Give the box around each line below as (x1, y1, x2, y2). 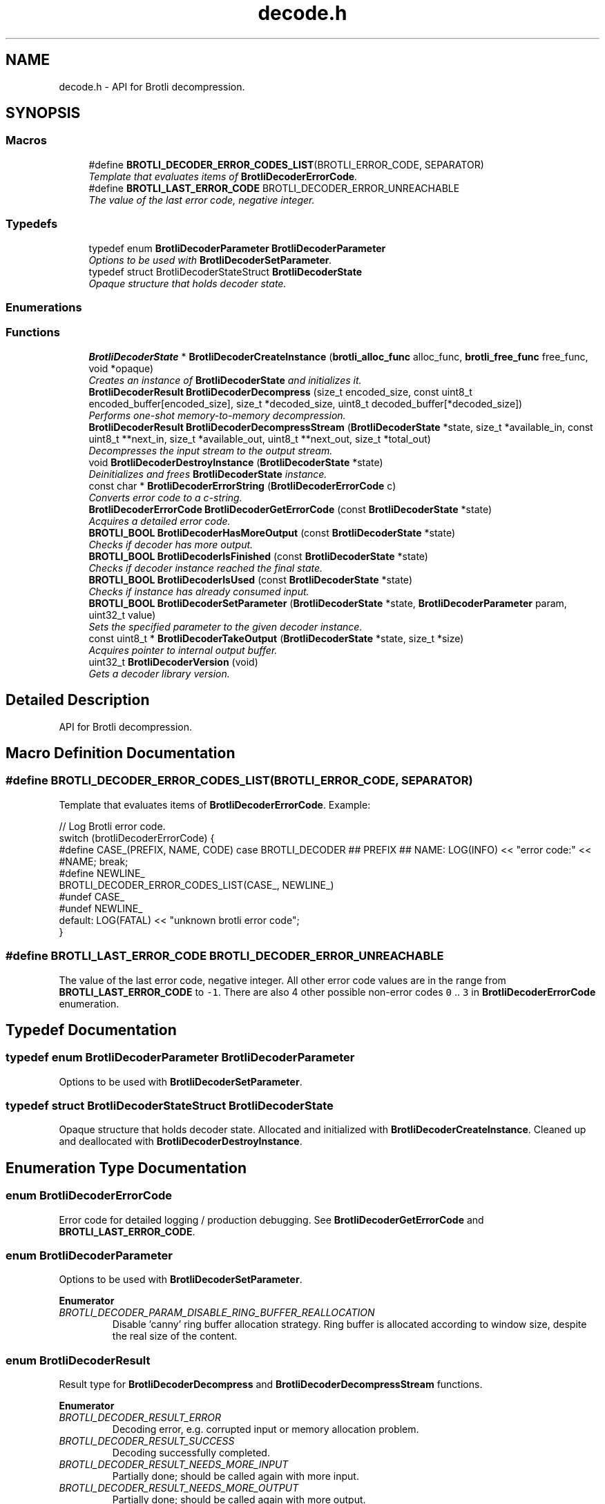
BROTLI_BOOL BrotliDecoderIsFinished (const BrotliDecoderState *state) (88, 550, 428, 562)
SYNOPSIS (6, 104, 81, 122)
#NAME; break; (59, 855, 128, 867)
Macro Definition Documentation (6, 744, 236, 762)
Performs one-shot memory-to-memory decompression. (88, 409, 346, 421)
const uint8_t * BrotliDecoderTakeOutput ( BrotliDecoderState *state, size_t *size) (88, 632, 464, 644)
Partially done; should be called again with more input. (112, 1470, 359, 1483)
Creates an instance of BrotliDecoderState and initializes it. (88, 374, 362, 386)
